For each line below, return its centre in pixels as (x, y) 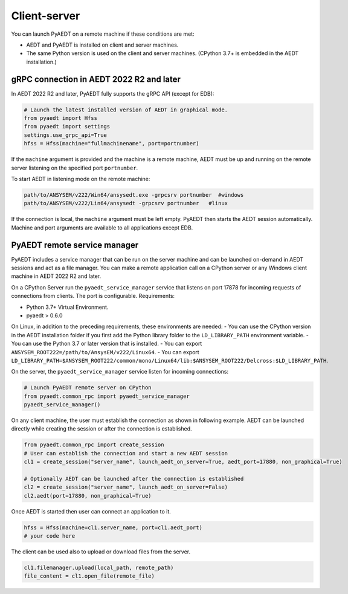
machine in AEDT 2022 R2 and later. (56, 276)
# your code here (50, 536)
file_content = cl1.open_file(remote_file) (89, 576)
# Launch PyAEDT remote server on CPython (88, 388)
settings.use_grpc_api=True (65, 135)
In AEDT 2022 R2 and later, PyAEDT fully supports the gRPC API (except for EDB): (113, 93)
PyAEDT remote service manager (75, 245)
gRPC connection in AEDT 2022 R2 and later (96, 79)
